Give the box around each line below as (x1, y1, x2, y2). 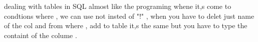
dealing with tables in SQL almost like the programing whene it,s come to (4, 1, 231, 11)
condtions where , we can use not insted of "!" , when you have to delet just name (4, 10, 254, 21)
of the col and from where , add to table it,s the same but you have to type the (4, 20, 247, 31)
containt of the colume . (4, 30, 77, 40)
